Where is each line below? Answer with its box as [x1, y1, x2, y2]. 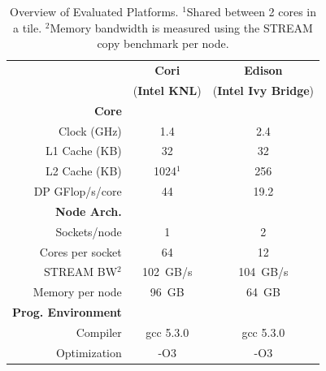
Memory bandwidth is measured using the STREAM [50, 19, 313, 36]
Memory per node [33, 283, 122, 300]
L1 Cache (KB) [46, 142, 122, 159]
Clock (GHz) [58, 122, 122, 139]
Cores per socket [39, 243, 122, 260]
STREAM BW [44, 263, 118, 280]
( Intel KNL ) [133, 81, 202, 98]
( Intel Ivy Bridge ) [212, 81, 315, 98]
